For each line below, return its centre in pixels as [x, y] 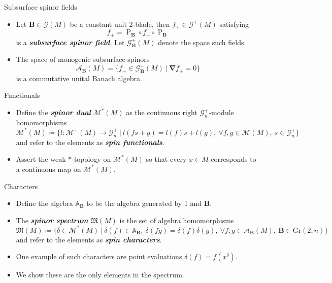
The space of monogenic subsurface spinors [83, 59]
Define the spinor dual [53, 112]
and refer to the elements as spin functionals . [90, 142]
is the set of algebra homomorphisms [177, 220]
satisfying [234, 24]
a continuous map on [48, 169]
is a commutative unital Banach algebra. [79, 78]
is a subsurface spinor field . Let [70, 42]
